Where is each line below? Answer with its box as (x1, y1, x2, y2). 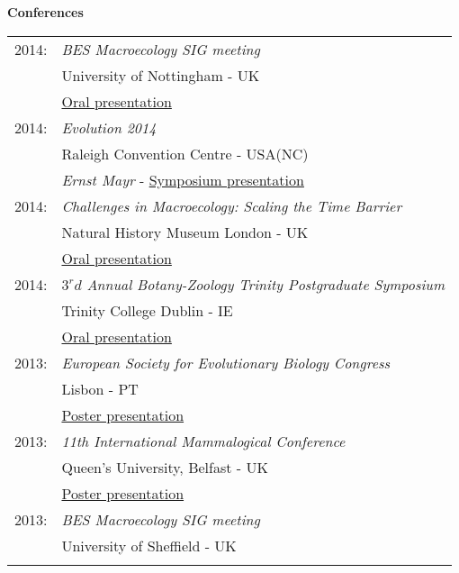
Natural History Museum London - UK (61, 221, 309, 242)
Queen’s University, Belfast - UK (61, 456, 268, 477)
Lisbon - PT (61, 377, 139, 399)
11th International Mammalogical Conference (61, 430, 346, 451)
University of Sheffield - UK (61, 534, 237, 556)
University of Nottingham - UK (61, 64, 260, 86)
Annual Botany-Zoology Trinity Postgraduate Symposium (86, 273, 445, 295)
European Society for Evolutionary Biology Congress (61, 351, 391, 373)
